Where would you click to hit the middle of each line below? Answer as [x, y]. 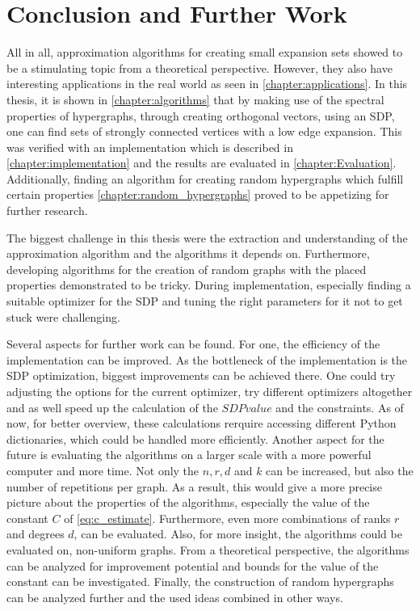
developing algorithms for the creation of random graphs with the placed [187, 269]
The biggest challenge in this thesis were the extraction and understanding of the [207, 237]
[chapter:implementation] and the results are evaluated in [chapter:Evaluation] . [202, 163]
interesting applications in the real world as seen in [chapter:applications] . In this [207, 84]
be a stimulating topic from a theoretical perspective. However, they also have [199, 67]
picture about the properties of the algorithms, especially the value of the [188, 502]
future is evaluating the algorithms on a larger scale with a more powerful [189, 455]
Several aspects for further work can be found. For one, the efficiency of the [193, 344]
